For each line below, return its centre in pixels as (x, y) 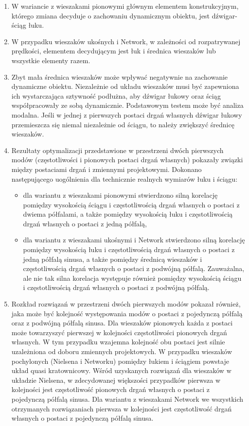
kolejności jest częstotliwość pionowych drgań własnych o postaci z (111, 389)
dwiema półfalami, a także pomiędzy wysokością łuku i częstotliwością (128, 214)
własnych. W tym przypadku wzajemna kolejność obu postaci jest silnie (118, 342)
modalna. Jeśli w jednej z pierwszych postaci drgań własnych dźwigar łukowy (127, 114)
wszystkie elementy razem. (51, 60)
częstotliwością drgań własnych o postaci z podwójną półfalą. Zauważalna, (134, 268)
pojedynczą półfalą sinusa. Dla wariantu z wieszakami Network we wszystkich (127, 399)
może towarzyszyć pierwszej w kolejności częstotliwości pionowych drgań (119, 332)
